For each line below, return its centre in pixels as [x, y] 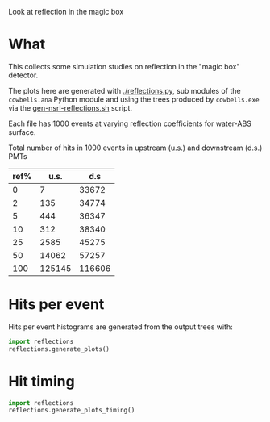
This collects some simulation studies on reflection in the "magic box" [124, 66]
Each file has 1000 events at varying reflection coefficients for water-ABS [130, 123]
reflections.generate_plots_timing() [72, 411]
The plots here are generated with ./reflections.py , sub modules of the [125, 90]
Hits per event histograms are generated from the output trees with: [120, 327]
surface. [22, 132]
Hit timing [42, 381]
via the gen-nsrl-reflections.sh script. [71, 107]
